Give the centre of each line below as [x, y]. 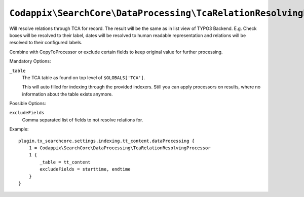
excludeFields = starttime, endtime [85, 169]
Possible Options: [28, 104]
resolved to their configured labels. [46, 43]
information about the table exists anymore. [67, 94]
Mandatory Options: [30, 61]
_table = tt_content [65, 162]
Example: [19, 129]
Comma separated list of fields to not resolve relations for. [83, 120]
